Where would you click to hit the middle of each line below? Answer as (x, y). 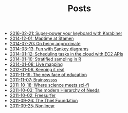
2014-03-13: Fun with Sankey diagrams (49, 49)
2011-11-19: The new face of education (48, 75)
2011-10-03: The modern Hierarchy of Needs (55, 90)
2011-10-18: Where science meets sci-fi (49, 85)
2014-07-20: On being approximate (45, 44)
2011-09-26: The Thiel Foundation (44, 101)
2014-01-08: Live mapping (36, 64)
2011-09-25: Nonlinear (32, 106)
